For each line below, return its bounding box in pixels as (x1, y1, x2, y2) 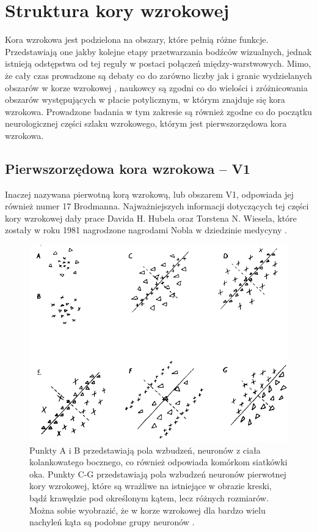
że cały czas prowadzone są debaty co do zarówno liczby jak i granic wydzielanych (5, 69, 312, 81)
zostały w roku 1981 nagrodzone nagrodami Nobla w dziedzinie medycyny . (5, 223, 287, 236)
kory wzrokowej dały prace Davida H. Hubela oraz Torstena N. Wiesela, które (5, 211, 297, 224)
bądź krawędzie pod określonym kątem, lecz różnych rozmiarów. (29, 492, 269, 504)
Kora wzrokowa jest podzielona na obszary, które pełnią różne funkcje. (5, 33, 269, 46)
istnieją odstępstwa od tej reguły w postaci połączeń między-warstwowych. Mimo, (5, 57, 311, 70)
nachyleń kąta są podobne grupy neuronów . (29, 515, 195, 528)
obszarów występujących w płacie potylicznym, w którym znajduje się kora (5, 93, 285, 106)
